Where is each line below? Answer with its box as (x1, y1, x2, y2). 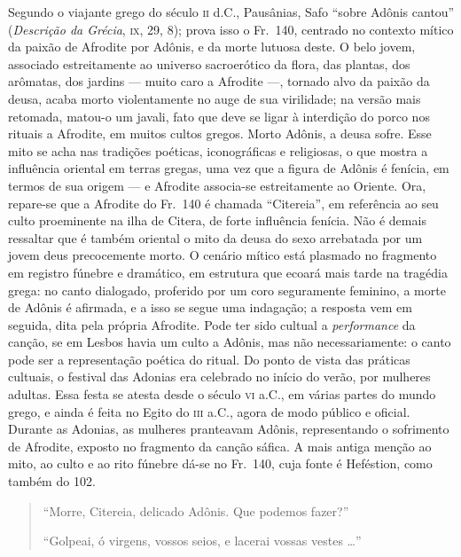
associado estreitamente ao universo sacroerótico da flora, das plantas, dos (8, 54, 410, 73)
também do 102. (8, 472, 96, 490)
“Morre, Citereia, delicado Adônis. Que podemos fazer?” (43, 501, 349, 520)
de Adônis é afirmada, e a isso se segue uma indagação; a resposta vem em (8, 298, 412, 317)
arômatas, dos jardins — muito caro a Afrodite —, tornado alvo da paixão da (8, 72, 430, 90)
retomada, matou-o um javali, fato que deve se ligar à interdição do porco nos (8, 106, 430, 125)
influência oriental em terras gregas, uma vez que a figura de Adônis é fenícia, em (8, 159, 449, 177)
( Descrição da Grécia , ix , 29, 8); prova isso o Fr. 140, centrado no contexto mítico (8, 20, 454, 38)
